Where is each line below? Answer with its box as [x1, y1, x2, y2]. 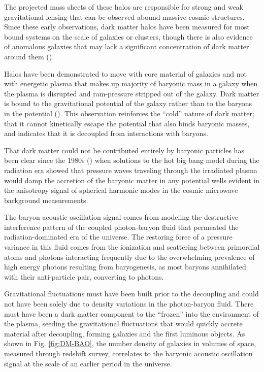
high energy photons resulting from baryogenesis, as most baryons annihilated [4, 261, 246, 272]
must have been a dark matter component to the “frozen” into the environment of [4, 308, 259, 319]
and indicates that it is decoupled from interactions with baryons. [4, 128, 208, 139]
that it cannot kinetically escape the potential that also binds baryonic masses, [4, 118, 250, 128]
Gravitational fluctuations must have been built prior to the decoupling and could [4, 288, 259, 299]
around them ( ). [4, 51, 54, 61]
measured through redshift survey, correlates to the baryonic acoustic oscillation [4, 348, 253, 358]
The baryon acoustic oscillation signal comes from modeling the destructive [4, 212, 238, 222]
